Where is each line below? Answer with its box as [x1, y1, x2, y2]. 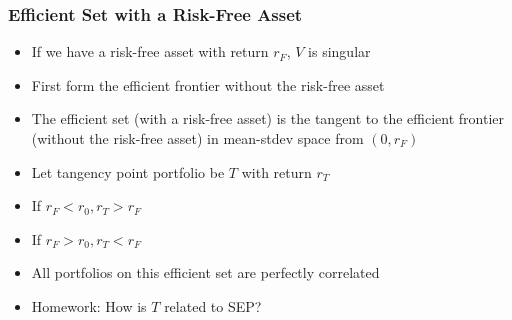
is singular [308, 41, 371, 62]
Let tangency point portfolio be [31, 161, 225, 182]
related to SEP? [164, 295, 262, 316]
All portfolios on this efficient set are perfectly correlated [31, 262, 380, 283]
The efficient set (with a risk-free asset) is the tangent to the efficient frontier [31, 108, 504, 129]
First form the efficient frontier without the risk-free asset [31, 74, 385, 95]
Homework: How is [31, 295, 147, 316]
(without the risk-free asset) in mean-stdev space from [31, 128, 364, 148]
